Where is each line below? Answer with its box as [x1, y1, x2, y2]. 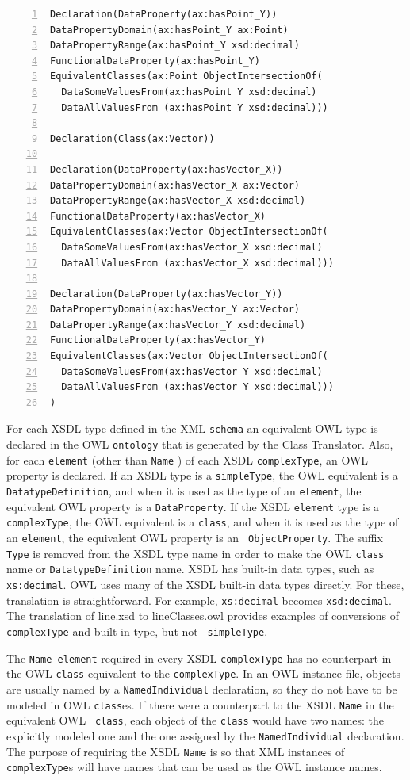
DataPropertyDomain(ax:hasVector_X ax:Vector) [50, 179, 300, 191]
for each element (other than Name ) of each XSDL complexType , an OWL [6, 451, 369, 468]
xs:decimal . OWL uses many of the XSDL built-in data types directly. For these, [6, 576, 404, 592]
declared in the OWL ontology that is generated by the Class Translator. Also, [6, 436, 393, 453]
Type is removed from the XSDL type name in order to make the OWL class [6, 545, 385, 561]
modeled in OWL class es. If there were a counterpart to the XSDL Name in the [6, 696, 394, 713]
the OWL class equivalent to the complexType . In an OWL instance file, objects [6, 665, 400, 682]
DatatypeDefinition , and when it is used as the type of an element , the [6, 483, 362, 499]
